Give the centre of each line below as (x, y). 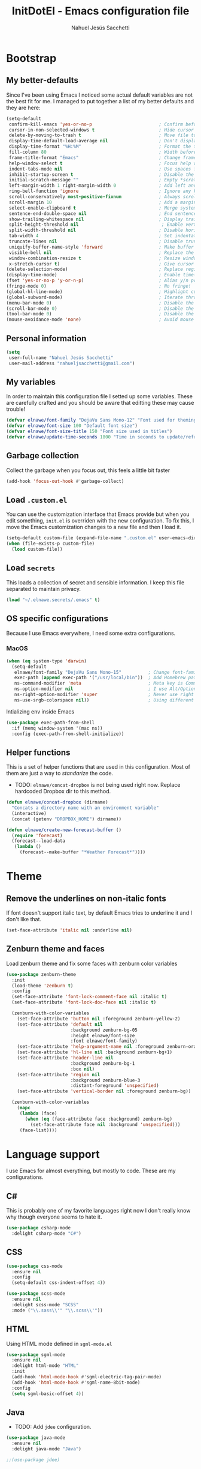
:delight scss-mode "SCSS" (45, 1304)
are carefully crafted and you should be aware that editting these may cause (100, 403)
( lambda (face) (39, 1113)
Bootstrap (31, 58)
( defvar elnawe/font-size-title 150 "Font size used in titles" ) (89, 432)
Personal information (46, 338)
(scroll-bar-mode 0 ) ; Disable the (100, 308)
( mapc (24, 1108)
